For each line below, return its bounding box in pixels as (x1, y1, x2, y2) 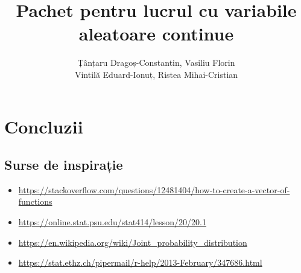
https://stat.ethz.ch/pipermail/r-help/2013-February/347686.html (18, 256, 262, 269)
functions (18, 195, 52, 208)
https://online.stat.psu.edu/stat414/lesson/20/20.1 (18, 216, 207, 228)
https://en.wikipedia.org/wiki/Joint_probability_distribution (18, 236, 247, 248)
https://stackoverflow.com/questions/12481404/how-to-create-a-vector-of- (18, 183, 290, 196)
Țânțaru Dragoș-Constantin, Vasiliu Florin (77, 56, 235, 69)
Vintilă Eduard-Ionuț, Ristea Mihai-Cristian (74, 68, 238, 80)
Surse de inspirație (4, 155, 123, 174)
